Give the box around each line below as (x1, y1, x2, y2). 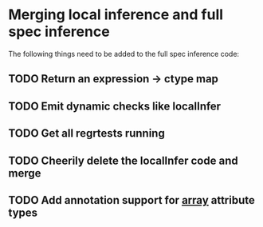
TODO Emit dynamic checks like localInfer (8, 99, 222, 113)
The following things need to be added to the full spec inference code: (8, 49, 240, 58)
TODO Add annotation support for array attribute (8, 193, 255, 207)
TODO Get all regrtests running (8, 126, 165, 141)
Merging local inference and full (8, 6, 224, 24)
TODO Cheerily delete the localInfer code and (8, 153, 238, 167)
